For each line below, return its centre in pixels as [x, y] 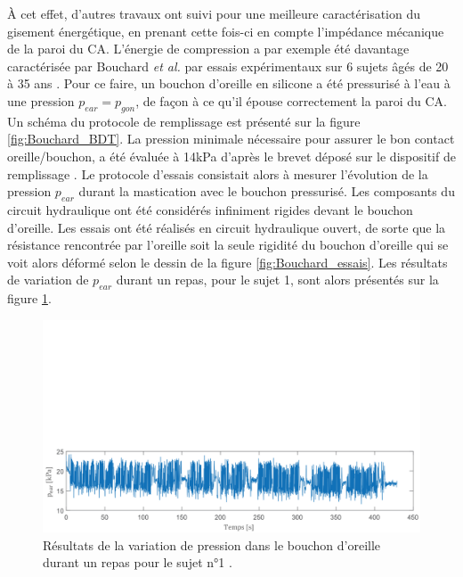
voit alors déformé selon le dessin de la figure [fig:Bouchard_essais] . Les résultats [227, 262]
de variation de [48, 280]
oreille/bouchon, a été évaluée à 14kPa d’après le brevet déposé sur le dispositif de [231, 156]
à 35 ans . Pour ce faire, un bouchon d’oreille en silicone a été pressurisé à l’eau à [229, 83]
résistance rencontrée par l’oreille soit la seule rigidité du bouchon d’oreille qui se [228, 245]
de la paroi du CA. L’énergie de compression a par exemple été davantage [208, 49]
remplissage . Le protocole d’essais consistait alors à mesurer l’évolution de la [218, 173]
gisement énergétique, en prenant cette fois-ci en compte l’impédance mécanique [226, 31]
